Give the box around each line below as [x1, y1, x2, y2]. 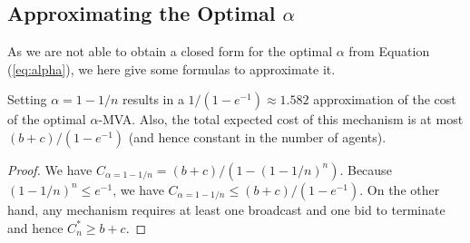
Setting [7, 90, 47, 109]
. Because [339, 160, 392, 179]
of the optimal [7, 110, 86, 129]
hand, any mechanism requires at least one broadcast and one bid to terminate [7, 199, 446, 219]
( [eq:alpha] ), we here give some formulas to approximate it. [7, 59, 336, 78]
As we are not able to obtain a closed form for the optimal [7, 42, 333, 61]
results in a [122, 90, 184, 109]
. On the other [359, 180, 440, 199]
